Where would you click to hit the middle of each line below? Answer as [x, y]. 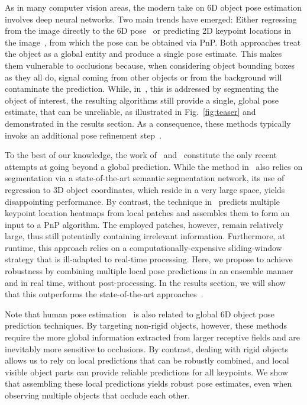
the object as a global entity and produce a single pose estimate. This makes [143, 54]
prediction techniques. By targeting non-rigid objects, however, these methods [146, 325]
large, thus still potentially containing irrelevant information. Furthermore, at [145, 236]
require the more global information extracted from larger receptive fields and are [153, 337]
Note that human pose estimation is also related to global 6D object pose [140, 314]
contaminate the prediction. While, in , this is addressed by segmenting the [142, 89]
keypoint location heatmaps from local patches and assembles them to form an [147, 213]
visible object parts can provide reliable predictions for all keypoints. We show [146, 372]
